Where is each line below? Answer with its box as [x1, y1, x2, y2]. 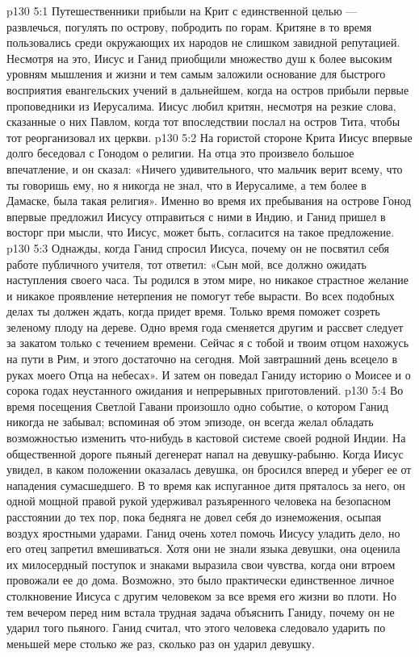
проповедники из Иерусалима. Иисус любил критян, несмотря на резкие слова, [6, 97, 396, 114]
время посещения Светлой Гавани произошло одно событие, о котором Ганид [6, 397, 389, 414]
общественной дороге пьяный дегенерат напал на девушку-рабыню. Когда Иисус [6, 445, 404, 462]
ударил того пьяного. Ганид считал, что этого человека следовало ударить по [6, 619, 386, 636]
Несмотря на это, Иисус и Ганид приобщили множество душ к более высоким [6, 49, 392, 66]
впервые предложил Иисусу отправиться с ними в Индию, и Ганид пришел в [6, 207, 386, 224]
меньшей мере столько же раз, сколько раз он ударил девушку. [6, 634, 315, 651]
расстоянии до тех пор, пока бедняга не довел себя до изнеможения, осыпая [6, 508, 382, 525]
